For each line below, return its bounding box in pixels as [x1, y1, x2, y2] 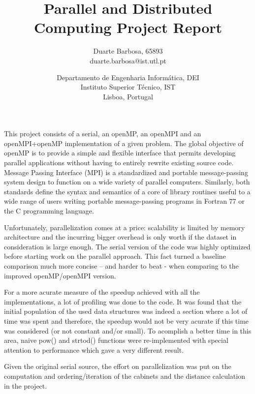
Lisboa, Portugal [103, 91, 153, 101]
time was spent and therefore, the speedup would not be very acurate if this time [4, 315, 249, 326]
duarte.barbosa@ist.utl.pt [90, 55, 166, 65]
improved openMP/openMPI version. [4, 270, 116, 280]
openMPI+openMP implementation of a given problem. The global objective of [4, 138, 244, 148]
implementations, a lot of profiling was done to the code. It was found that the [4, 296, 242, 306]
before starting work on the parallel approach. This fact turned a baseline [4, 251, 226, 261]
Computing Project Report [33, 17, 223, 37]
